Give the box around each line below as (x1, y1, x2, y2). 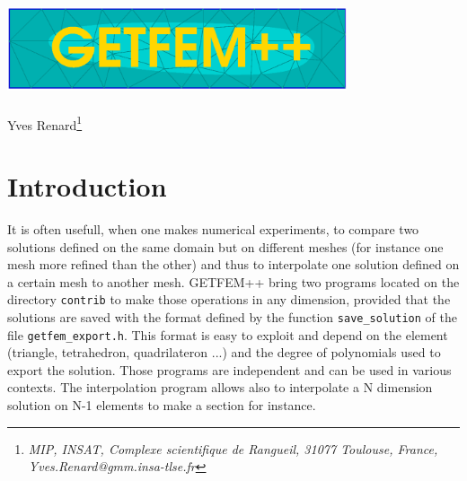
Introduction (7, 168, 167, 204)
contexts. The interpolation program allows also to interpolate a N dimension (7, 378, 433, 397)
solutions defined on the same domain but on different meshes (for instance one (7, 237, 444, 256)
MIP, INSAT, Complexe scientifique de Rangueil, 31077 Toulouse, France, (28, 439, 438, 458)
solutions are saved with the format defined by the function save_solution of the (7, 307, 457, 326)
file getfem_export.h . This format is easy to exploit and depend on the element (7, 325, 448, 344)
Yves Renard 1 (7, 112, 83, 134)
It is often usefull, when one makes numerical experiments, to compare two (7, 219, 419, 238)
